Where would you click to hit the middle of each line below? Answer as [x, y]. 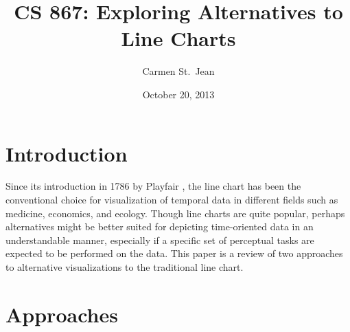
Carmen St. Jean [178, 71]
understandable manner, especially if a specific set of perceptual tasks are [160, 240]
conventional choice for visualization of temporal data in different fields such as [172, 200]
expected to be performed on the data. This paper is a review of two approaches [174, 253]
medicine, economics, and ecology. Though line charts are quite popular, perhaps [175, 213]
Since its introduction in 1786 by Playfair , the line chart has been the [153, 186]
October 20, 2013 [178, 94]
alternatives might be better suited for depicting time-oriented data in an [160, 226]
